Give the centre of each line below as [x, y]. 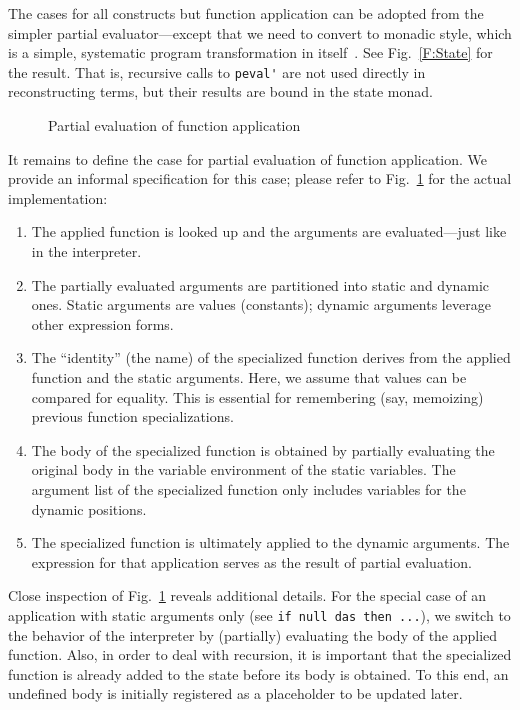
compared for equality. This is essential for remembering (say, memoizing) [257, 396]
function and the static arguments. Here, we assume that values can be [249, 376]
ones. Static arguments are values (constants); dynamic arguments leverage [261, 304]
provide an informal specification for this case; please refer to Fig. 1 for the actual [260, 178]
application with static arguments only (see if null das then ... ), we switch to [259, 614]
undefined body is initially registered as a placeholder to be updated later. [235, 693]
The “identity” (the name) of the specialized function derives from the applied [271, 357]
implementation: [58, 197]
